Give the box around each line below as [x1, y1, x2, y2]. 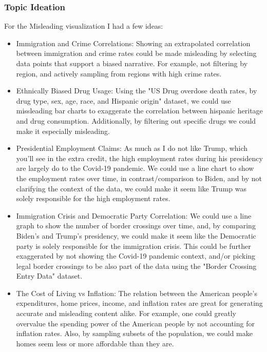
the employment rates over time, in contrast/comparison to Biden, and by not [16, 172, 262, 183]
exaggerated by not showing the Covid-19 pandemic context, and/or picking [16, 250, 256, 261]
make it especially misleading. [16, 125, 110, 136]
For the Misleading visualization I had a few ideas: [4, 21, 163, 31]
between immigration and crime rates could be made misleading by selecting [16, 48, 257, 58]
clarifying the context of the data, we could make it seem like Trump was [16, 183, 246, 193]
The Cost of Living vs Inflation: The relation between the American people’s [16, 287, 257, 298]
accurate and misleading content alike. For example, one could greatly [16, 308, 236, 319]
